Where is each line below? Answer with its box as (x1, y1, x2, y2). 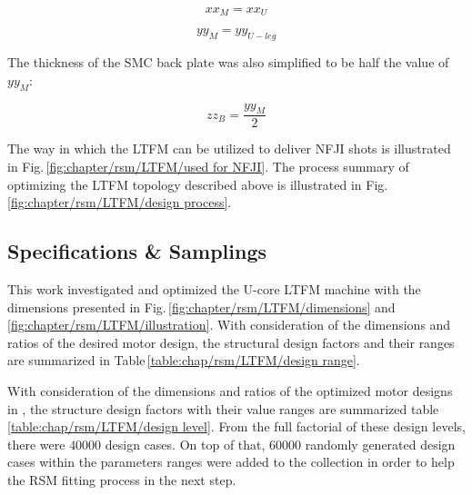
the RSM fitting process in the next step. (7, 470, 236, 489)
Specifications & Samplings (7, 237, 266, 265)
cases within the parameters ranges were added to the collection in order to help (7, 452, 455, 471)
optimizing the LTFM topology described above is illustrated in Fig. (7, 174, 388, 193)
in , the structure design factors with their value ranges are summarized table (7, 399, 439, 418)
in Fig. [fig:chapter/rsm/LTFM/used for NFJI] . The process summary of (7, 157, 409, 176)
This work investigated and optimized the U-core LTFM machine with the (7, 280, 421, 299)
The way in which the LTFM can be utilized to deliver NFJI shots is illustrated (7, 139, 451, 158)
